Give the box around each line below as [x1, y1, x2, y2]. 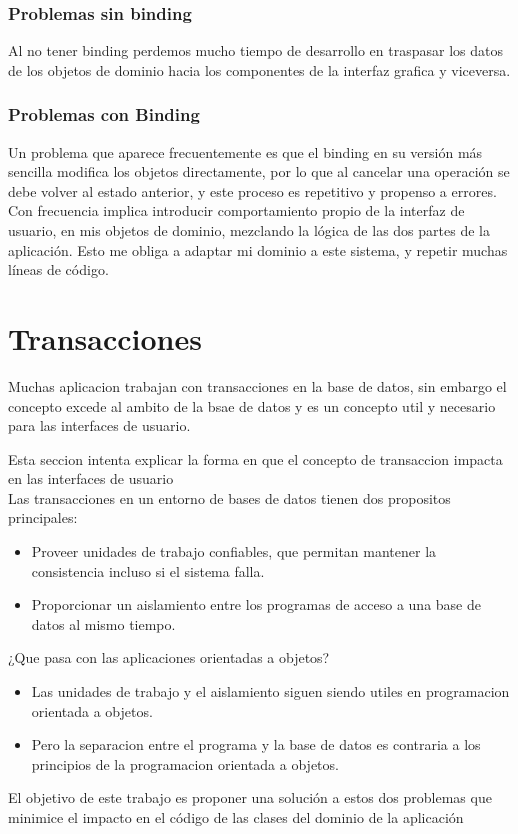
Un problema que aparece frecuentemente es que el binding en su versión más [8, 141, 483, 162]
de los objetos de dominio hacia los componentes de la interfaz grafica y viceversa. [8, 59, 511, 80]
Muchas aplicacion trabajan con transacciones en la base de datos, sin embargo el [8, 375, 507, 396]
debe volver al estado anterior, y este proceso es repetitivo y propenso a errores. [8, 180, 497, 201]
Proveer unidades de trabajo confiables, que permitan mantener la [31, 541, 437, 562]
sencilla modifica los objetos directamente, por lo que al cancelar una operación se [8, 161, 510, 182]
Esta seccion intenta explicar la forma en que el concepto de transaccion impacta [8, 448, 503, 469]
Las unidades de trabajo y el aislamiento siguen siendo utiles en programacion [31, 681, 510, 702]
